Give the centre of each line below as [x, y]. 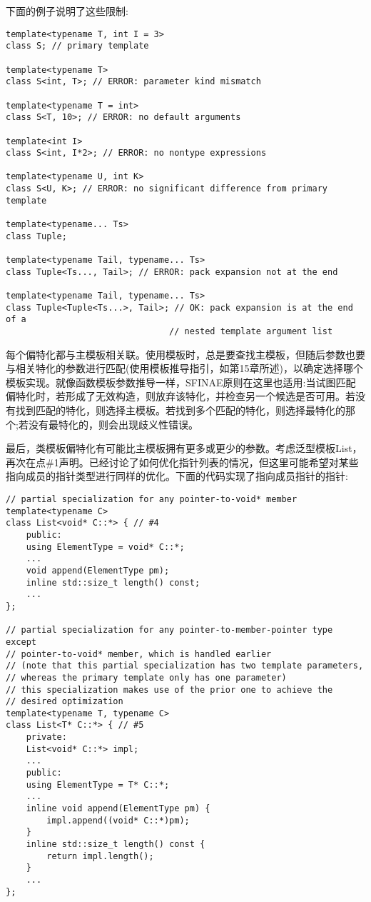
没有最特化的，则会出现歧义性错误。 [113, 424]
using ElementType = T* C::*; [98, 785]
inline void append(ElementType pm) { [118, 809]
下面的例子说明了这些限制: [67, 11]
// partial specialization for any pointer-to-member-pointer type [169, 630]
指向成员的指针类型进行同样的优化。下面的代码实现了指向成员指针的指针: [177, 476]
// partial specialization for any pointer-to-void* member [152, 499]
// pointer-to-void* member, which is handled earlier [139, 654]
